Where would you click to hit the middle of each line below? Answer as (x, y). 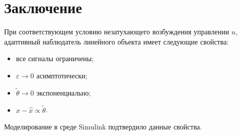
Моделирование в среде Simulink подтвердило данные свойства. (103, 127)
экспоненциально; (64, 92)
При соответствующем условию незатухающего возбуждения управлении (117, 32)
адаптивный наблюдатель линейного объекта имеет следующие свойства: (116, 41)
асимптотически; (62, 75)
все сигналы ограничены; (55, 58)
